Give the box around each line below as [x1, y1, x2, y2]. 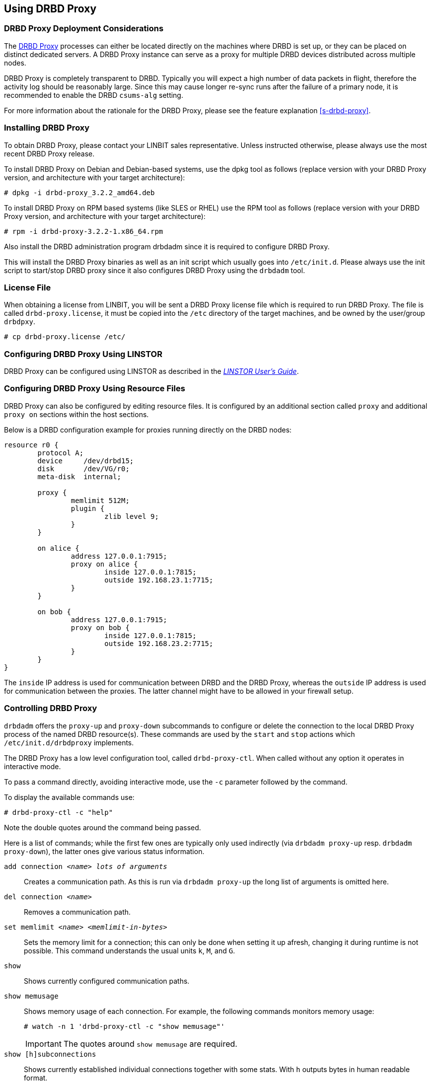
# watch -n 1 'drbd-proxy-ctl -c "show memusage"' [24, 1022, 225, 1030]
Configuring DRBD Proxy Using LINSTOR [4, 349, 162, 359]
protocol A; [37, 448, 84, 457]
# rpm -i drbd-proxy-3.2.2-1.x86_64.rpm [4, 227, 163, 235]
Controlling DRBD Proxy [4, 703, 97, 714]
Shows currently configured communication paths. [24, 976, 190, 985]
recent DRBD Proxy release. [4, 149, 95, 158]
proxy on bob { [71, 623, 130, 632]
